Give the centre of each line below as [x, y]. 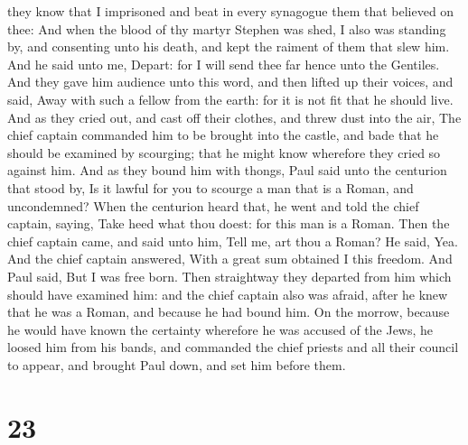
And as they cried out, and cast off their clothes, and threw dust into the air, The [234, 117]
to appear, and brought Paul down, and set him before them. [177, 364]
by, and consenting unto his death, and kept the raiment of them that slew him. [229, 46]
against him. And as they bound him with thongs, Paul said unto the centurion [227, 170]
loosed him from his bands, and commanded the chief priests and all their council [233, 347]
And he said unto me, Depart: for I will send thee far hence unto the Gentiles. [224, 64]
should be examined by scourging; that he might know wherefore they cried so [224, 152]
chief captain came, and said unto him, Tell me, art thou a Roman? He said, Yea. [233, 241]
